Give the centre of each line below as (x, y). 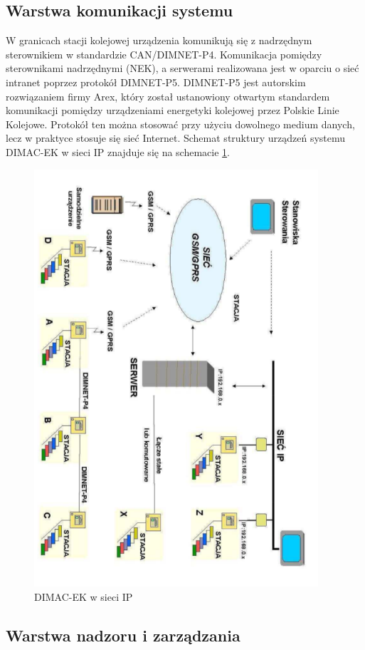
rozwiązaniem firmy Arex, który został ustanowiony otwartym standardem (168, 96)
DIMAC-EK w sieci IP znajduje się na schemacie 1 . (118, 151)
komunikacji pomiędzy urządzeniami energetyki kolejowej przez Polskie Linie (173, 110)
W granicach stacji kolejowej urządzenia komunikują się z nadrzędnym (159, 40)
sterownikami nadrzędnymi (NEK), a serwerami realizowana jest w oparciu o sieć (182, 68)
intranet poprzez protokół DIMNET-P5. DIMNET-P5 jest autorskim (156, 82)
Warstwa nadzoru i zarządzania (123, 635)
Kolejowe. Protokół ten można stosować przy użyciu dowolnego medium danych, (180, 124)
